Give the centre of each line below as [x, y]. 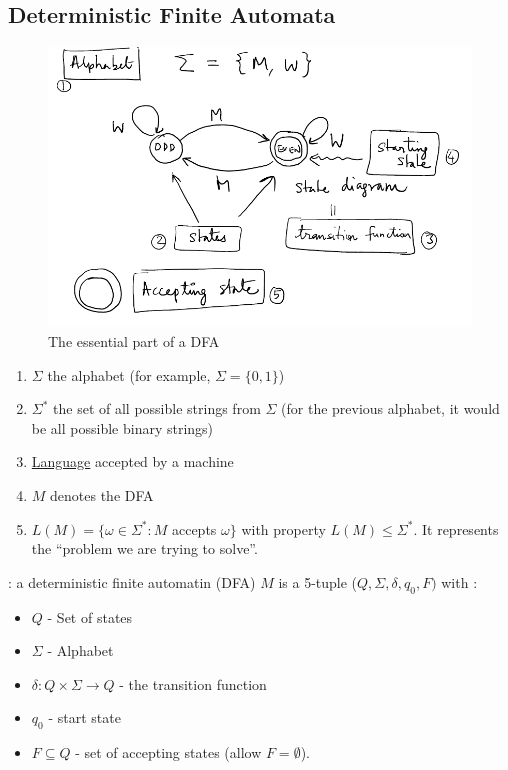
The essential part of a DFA [134, 341]
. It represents [456, 528]
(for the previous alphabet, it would [390, 408]
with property [283, 528]
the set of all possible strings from [157, 408]
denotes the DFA [102, 495]
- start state [84, 717]
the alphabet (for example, [129, 374]
